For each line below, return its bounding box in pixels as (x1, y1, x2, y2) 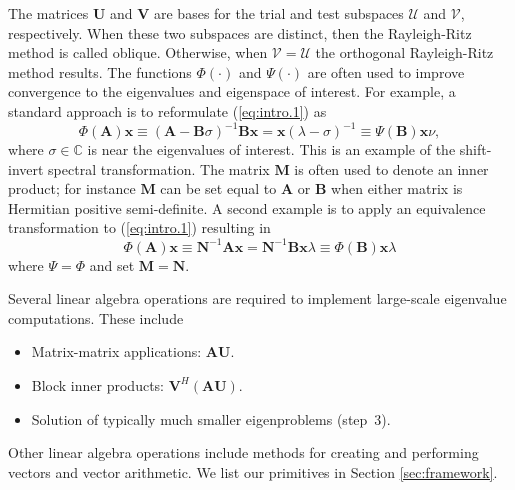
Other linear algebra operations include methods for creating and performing (8, 442, 479, 463)
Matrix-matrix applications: (31, 341, 202, 362)
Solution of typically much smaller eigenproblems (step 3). (31, 408, 391, 429)
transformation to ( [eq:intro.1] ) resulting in (8, 217, 271, 238)
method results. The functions (8, 61, 192, 82)
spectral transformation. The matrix (48, 158, 270, 179)
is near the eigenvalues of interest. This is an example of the (87, 139, 456, 160)
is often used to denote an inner (294, 158, 489, 179)
